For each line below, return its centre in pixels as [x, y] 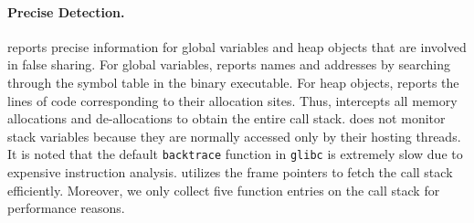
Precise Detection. [66, 11]
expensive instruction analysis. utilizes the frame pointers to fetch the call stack [230, 172]
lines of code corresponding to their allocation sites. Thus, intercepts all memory [232, 100]
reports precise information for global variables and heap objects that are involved [237, 46]
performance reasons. [66, 208]
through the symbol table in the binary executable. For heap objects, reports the [233, 82]
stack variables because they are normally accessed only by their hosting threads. [234, 136]
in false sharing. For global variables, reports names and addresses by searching [229, 64]
